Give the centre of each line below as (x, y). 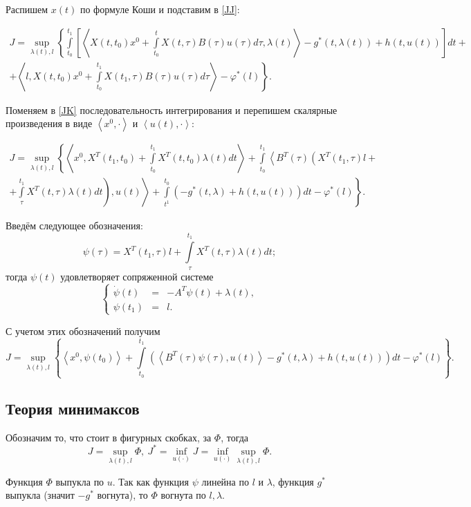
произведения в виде (49, 123)
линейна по (225, 481)
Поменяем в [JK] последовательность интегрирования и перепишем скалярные (172, 109)
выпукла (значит (40, 495)
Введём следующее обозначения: (74, 226)
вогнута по (183, 495)
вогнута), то (122, 495)
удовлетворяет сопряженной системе (137, 276)
